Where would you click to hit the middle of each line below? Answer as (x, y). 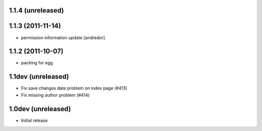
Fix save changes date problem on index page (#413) (74, 88)
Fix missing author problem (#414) (55, 95)
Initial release (34, 120)
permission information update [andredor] (63, 37)
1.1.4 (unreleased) (36, 10)
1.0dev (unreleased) (40, 109)
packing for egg (37, 63)
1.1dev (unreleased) (39, 77)
